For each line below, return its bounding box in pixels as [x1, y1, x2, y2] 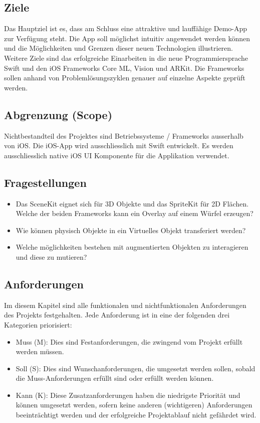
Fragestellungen [4, 174, 87, 190]
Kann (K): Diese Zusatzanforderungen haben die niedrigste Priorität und [16, 389, 240, 400]
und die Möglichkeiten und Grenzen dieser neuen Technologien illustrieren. [4, 43, 233, 53]
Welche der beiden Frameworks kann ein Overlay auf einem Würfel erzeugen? [16, 208, 253, 219]
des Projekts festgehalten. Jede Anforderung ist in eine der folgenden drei [4, 309, 230, 320]
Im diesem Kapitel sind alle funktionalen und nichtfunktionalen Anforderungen [4, 299, 246, 310]
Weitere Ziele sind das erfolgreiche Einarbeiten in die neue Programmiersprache [4, 52, 248, 63]
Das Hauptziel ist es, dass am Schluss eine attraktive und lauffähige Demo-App [4, 23, 247, 34]
